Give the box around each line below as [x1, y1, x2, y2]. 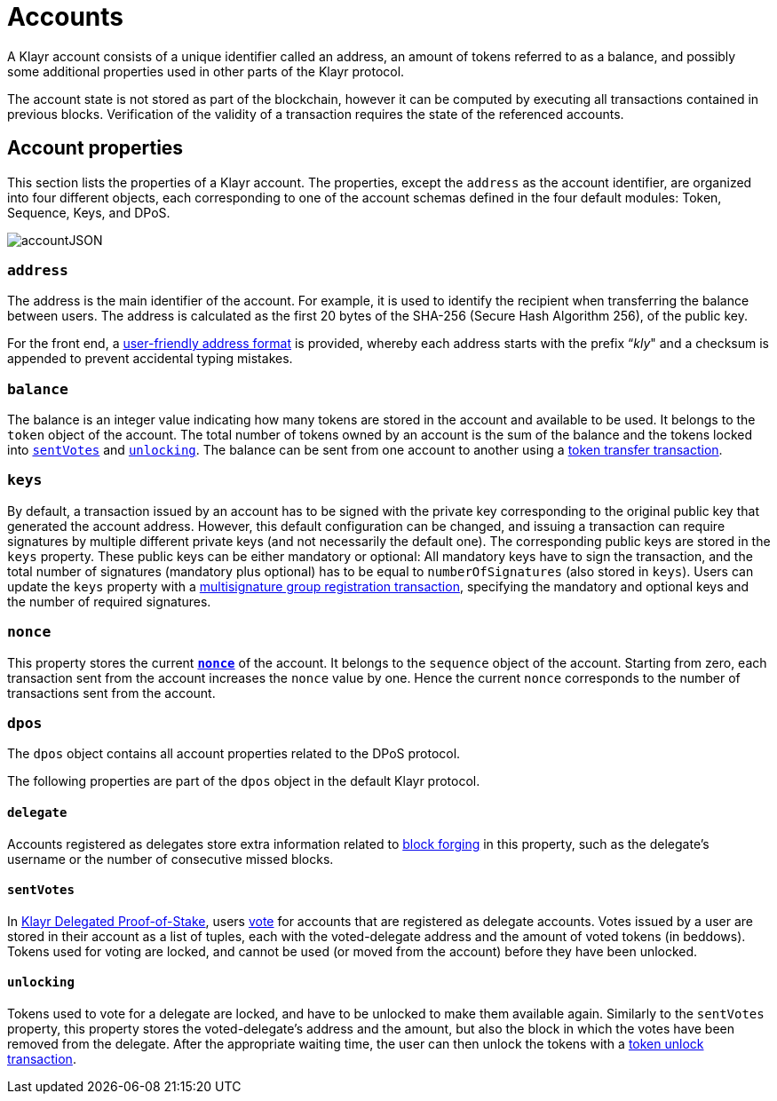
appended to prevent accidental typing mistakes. [7, 351, 293, 367]
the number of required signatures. [7, 593, 211, 609]
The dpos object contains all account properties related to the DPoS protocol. [7, 746, 461, 762]
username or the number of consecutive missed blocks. [7, 851, 334, 867]
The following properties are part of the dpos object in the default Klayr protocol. [7, 773, 480, 789]
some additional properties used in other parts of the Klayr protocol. [7, 63, 405, 79]
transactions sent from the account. [7, 685, 216, 701]
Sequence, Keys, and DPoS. [7, 204, 170, 220]
